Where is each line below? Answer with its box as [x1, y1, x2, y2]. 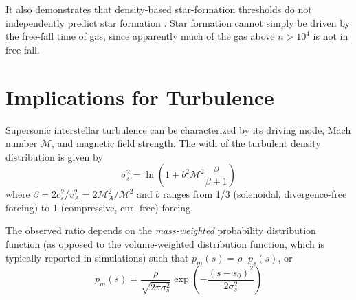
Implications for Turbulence [5, 82, 274, 111]
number [5, 136, 38, 150]
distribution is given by [5, 149, 103, 163]
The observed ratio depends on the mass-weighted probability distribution [5, 223, 316, 238]
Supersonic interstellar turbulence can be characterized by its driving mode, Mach [5, 122, 351, 137]
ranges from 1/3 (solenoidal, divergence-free [163, 187, 347, 201]
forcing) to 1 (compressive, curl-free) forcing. [5, 200, 193, 214]
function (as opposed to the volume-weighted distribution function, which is [5, 237, 324, 251]
